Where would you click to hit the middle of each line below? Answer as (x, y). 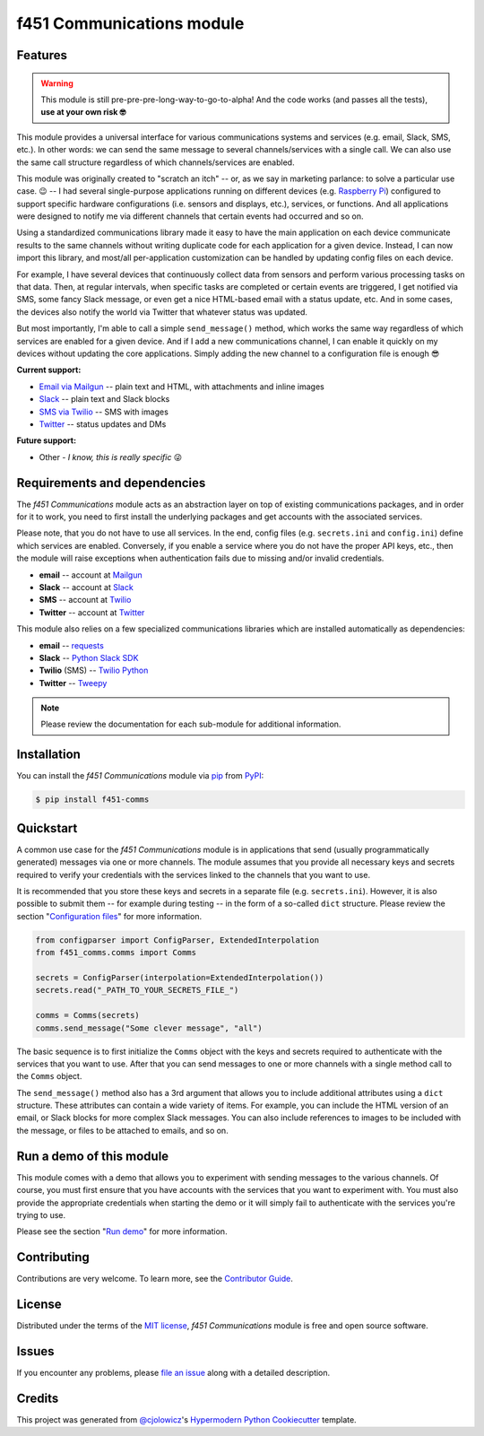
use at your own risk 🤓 (83, 112)
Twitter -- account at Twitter (92, 612)
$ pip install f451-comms (92, 800)
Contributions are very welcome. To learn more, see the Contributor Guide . (155, 1279)
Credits (38, 1398)
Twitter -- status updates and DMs (103, 424)
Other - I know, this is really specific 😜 (111, 457)
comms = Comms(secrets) (88, 1015)
